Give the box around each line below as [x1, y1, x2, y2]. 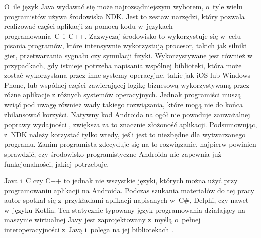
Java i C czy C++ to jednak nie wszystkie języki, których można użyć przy [4, 175, 238, 186]
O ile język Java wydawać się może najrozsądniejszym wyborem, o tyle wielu [4, 1, 243, 11]
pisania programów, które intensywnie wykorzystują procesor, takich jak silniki [4, 40, 247, 51]
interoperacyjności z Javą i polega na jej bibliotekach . [4, 224, 173, 235]
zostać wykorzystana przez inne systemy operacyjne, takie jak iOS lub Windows [4, 70, 251, 80]
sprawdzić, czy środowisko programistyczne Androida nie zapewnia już [4, 148, 221, 159]
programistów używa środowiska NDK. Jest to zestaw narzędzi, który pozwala [4, 11, 245, 21]
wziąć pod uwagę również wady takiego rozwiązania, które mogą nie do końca [4, 99, 243, 109]
